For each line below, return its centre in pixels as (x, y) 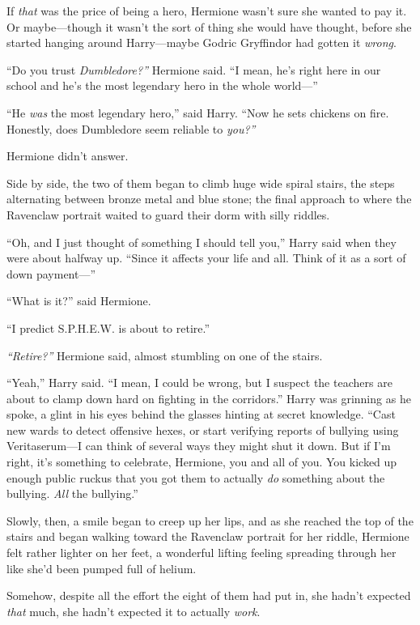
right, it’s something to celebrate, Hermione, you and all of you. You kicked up (202, 462)
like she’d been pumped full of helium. (102, 568)
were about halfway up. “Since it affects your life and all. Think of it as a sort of (206, 258)
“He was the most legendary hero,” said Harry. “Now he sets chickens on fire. (198, 112)
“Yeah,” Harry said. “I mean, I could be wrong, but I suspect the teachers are (199, 383)
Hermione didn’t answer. (68, 156)
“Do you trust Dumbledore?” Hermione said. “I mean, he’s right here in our (194, 69)
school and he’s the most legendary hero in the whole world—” (162, 85)
